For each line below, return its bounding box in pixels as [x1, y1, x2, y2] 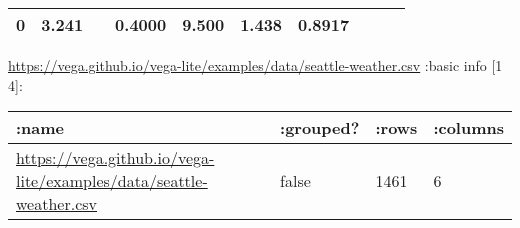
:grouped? [280, 116, 360, 140]
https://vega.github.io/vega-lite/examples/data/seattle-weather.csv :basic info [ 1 [8, 55, 503, 75]
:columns [433, 116, 504, 140]
